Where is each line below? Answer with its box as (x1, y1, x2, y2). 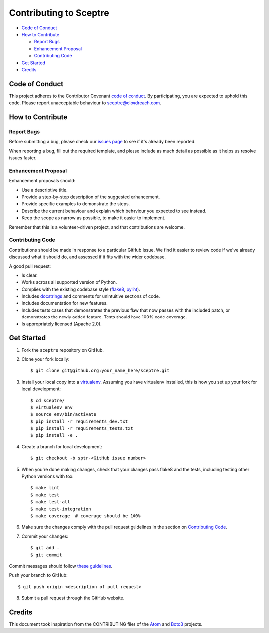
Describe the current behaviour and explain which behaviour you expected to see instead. (21, 208, 207, 214)
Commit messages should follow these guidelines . (9, 563, 113, 569)
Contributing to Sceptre (9, 7, 109, 18)
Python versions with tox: (21, 473, 74, 479)
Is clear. (21, 272, 38, 278)
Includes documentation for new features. (21, 300, 108, 306)
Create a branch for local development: (21, 443, 102, 449)
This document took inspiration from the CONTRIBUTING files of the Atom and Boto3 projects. (9, 621, 203, 627)
